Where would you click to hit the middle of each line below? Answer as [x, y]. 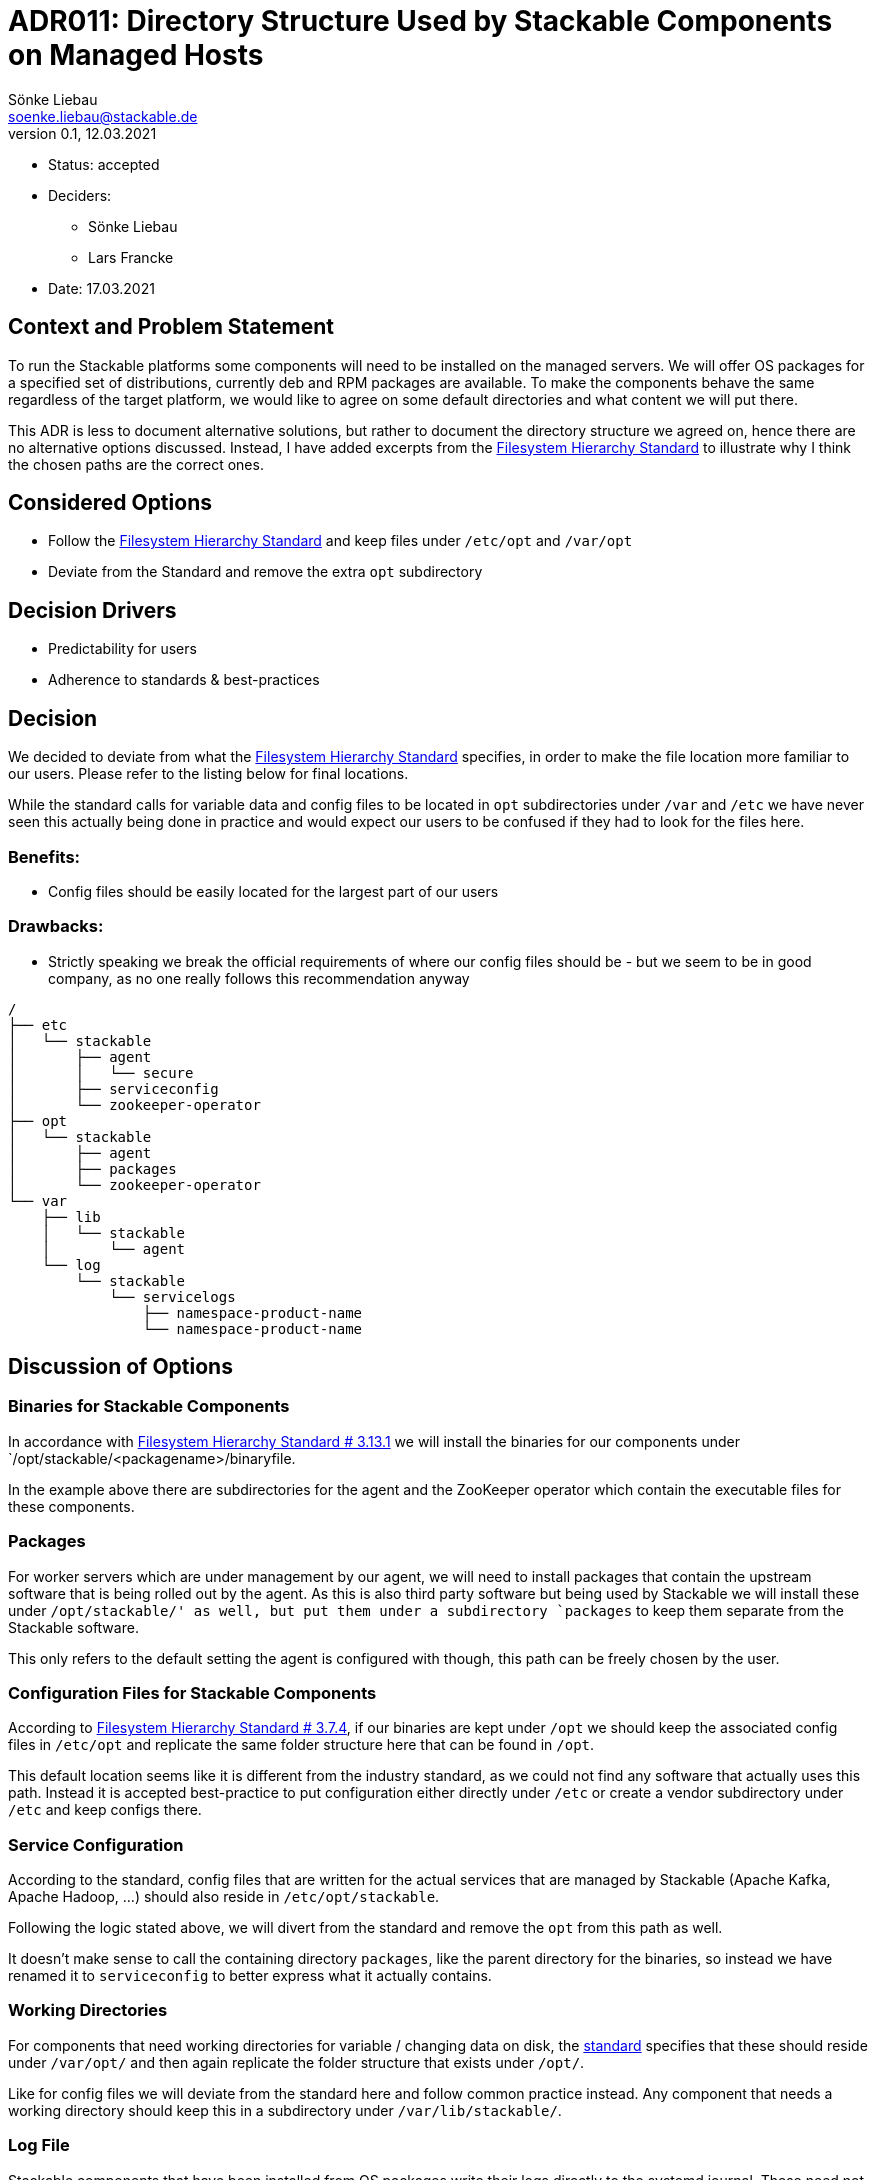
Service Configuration [96, 1844]
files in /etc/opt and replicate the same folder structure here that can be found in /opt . [301, 1745]
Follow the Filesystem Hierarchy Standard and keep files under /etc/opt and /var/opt [340, 541]
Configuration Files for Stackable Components [192, 1692]
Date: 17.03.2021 [101, 288]
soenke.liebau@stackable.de [103, 116]
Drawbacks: [56, 926]
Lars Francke [131, 257]
